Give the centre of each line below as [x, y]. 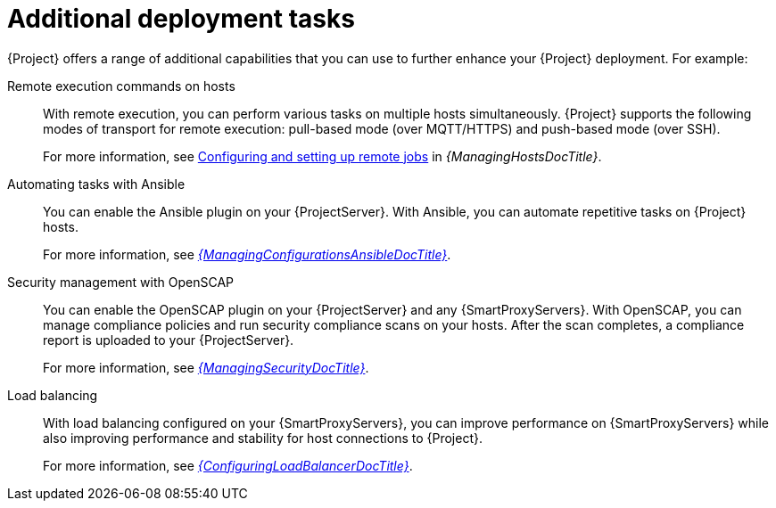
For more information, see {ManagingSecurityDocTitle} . [206, 367]
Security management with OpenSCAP [120, 282]
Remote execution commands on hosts [121, 86]
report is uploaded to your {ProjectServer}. [169, 340]
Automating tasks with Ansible [96, 184]
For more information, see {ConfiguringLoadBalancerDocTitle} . [228, 465]
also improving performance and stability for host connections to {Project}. [263, 438]
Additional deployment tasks [181, 19]
